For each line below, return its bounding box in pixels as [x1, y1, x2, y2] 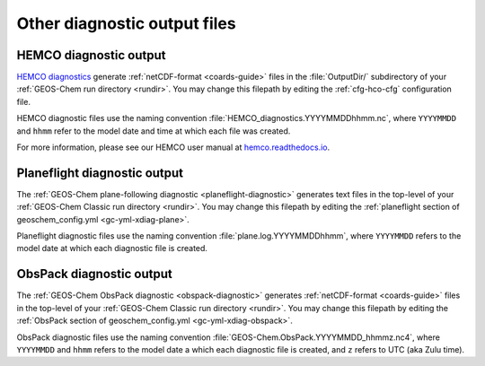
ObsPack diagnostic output [16, 266, 172, 282]
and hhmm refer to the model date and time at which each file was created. [16, 126, 291, 136]
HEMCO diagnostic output [16, 48, 166, 63]
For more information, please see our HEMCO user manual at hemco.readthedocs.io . [16, 142, 331, 152]
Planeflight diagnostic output [16, 165, 184, 180]
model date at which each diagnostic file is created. [16, 243, 208, 254]
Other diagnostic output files [16, 13, 237, 33]
